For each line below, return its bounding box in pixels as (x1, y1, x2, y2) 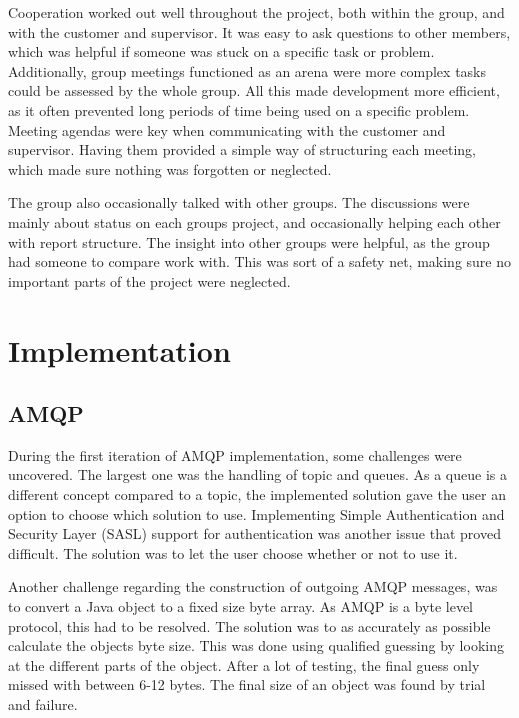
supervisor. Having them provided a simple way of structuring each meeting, (8, 139, 476, 160)
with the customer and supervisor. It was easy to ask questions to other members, (8, 21, 511, 42)
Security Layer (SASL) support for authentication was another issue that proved (8, 523, 501, 544)
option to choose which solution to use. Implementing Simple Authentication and (8, 503, 505, 524)
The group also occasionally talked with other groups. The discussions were (8, 192, 470, 213)
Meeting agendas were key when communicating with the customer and (8, 119, 446, 140)
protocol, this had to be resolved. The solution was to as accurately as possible (8, 615, 491, 636)
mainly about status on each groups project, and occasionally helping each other (8, 211, 501, 232)
